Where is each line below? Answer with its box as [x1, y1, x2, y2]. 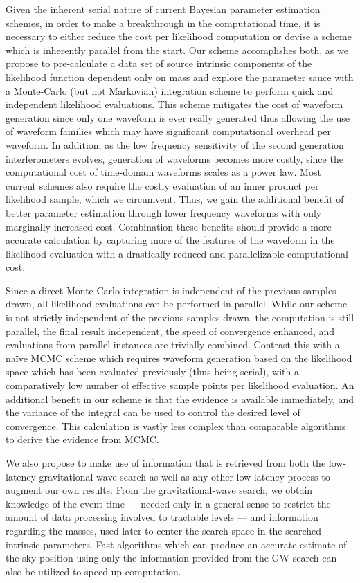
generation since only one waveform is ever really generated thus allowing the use [6, 110, 350, 125]
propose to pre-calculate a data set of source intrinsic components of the [6, 56, 312, 71]
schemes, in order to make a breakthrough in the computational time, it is [6, 15, 321, 30]
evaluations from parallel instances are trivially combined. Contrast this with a [6, 337, 340, 352]
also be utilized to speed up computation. [6, 564, 181, 578]
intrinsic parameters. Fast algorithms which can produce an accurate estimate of [6, 537, 347, 551]
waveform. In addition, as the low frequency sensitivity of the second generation [6, 137, 344, 152]
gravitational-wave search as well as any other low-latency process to [39, 469, 330, 483]
